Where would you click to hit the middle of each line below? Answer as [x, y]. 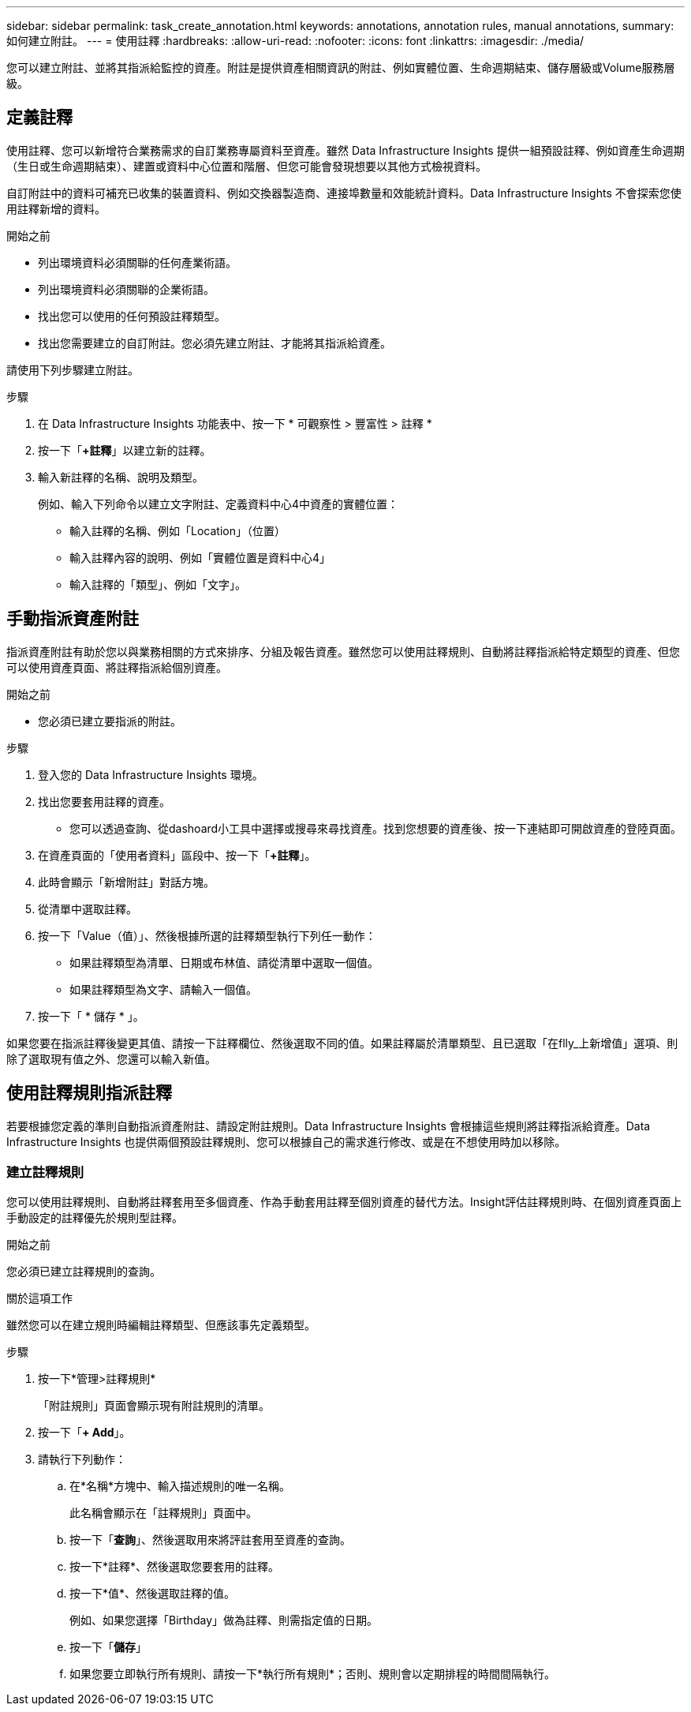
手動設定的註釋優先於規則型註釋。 [95, 1218]
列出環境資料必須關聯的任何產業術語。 [137, 262]
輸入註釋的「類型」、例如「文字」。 [158, 584]
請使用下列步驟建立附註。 [73, 369]
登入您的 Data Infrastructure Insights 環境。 [151, 774]
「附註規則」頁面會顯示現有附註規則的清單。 [154, 1406]
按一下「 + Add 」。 [84, 1433]
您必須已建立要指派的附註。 [110, 721]
